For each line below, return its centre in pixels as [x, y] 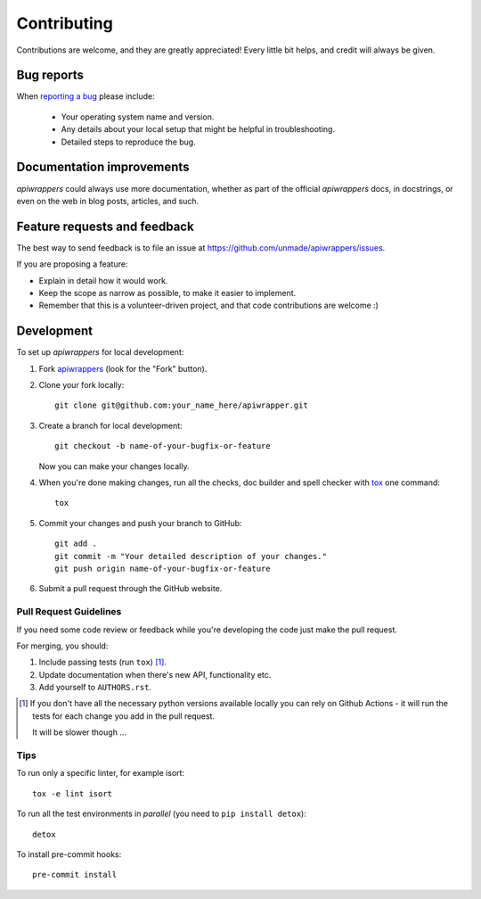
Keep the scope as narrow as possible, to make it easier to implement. [167, 293]
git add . [76, 544]
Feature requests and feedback [106, 226]
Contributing [65, 23]
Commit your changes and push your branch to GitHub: [140, 523]
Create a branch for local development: [110, 425]
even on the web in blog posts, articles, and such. [108, 201]
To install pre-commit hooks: [69, 854]
